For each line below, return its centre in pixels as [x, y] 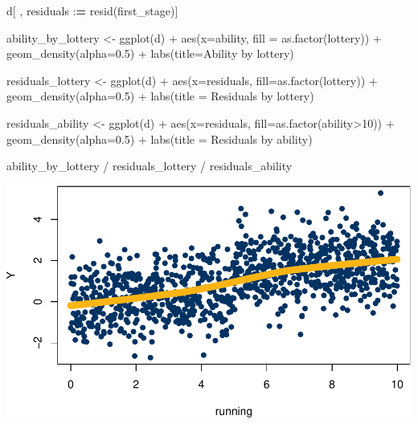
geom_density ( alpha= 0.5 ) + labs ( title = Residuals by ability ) [160, 139]
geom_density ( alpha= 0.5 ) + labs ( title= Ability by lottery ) [150, 53]
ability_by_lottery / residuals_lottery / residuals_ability [150, 166]
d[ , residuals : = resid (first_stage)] [92, 10]
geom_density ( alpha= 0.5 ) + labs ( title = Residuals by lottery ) [160, 96]
